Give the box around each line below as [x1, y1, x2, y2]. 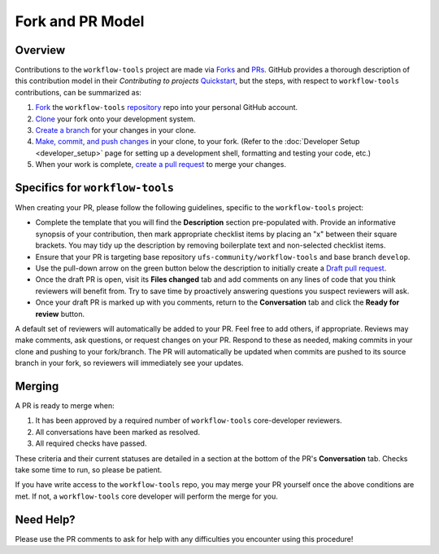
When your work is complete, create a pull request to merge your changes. [35, 160, 286, 169]
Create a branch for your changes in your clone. [35, 125, 197, 135]
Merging [15, 379, 59, 393]
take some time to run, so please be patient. [15, 465, 163, 475]
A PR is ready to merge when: [15, 401, 115, 411]
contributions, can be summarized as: [15, 87, 142, 97]
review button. [35, 309, 85, 319]
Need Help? [15, 512, 76, 526]
